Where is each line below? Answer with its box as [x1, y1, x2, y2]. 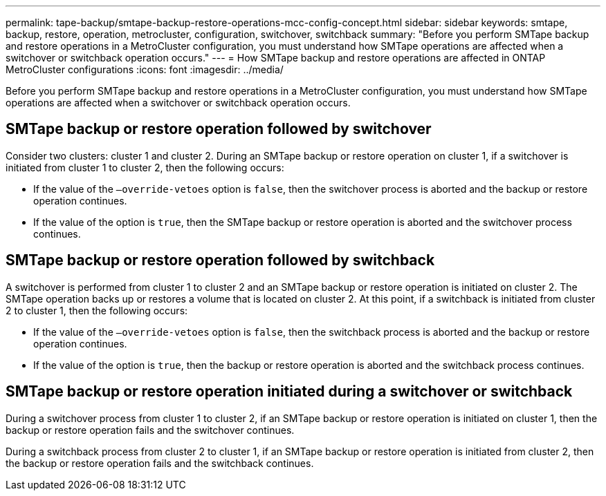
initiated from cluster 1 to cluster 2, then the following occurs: [6, 161, 284, 173]
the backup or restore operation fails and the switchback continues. [6, 457, 314, 469]
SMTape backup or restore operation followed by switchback [6, 251, 435, 269]
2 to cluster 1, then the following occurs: [6, 304, 188, 316]
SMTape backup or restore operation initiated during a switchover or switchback [6, 383, 573, 401]
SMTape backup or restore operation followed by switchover [6, 120, 432, 138]
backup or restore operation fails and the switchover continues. [6, 423, 295, 436]
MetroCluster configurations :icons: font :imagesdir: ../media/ [6, 64, 284, 75]
